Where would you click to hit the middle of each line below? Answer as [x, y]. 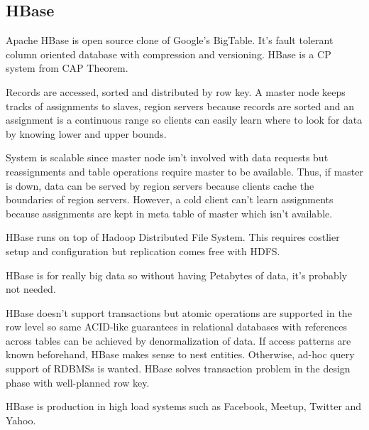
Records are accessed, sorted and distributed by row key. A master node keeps [176, 91]
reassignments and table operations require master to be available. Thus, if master [184, 171]
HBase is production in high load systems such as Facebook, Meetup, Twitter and [184, 406]
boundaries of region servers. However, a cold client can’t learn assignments [170, 199]
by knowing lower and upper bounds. [86, 133]
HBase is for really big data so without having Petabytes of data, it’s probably [177, 275]
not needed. [31, 289]
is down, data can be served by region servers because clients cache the [160, 185]
